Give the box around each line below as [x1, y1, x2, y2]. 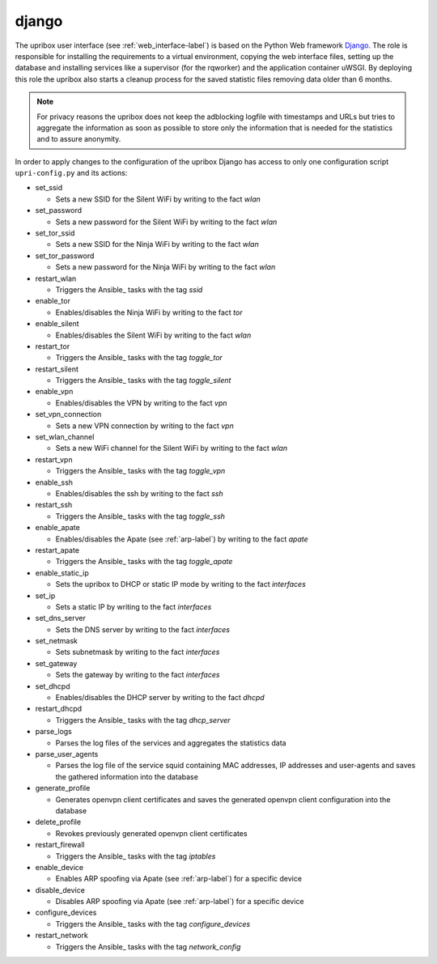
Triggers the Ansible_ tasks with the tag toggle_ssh [55, 511, 226, 521]
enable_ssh [35, 478, 73, 487]
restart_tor [35, 341, 70, 351]
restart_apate [35, 545, 80, 554]
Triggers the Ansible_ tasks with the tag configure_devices [55, 919, 251, 928]
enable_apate [35, 523, 80, 533]
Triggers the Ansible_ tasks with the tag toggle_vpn [55, 466, 226, 476]
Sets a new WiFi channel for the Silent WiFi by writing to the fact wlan [55, 444, 287, 453]
